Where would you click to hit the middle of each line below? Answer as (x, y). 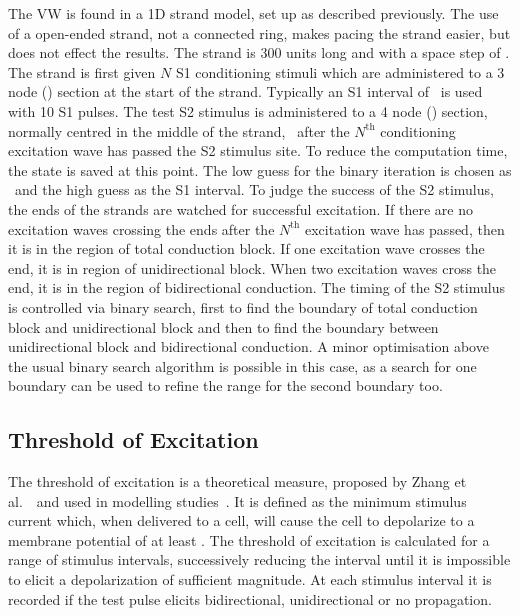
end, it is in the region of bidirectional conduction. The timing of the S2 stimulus (256, 287)
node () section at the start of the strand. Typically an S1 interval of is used (245, 91)
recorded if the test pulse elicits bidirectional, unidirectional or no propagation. (250, 598)
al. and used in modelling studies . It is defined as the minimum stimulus (237, 500)
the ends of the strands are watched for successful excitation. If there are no (240, 208)
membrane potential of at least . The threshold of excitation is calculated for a (249, 539)
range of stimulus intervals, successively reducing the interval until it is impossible (259, 559)
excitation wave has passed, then (404, 228)
